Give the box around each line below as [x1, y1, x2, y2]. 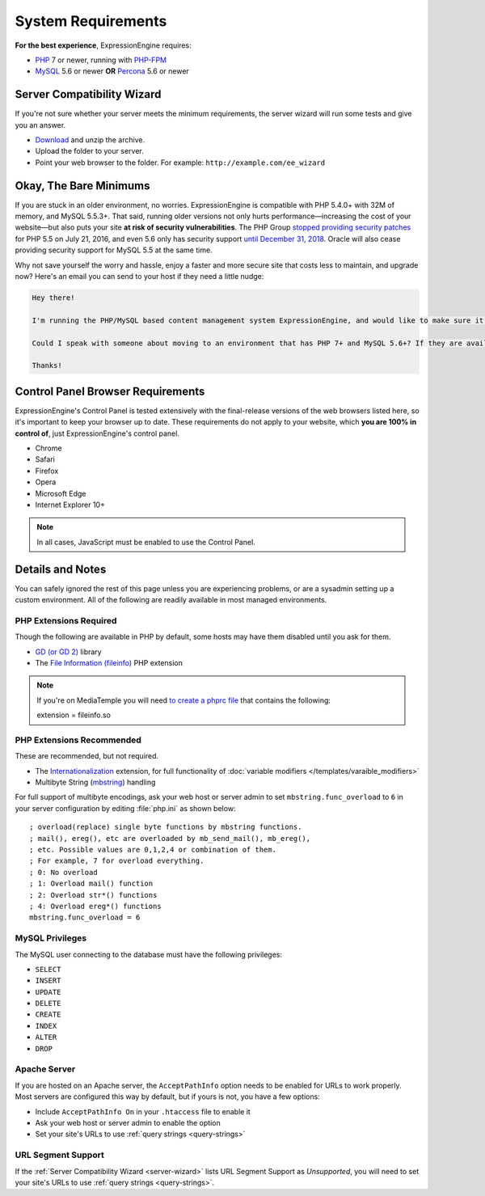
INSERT [35, 976, 61, 986]
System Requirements [15, 12, 167, 30]
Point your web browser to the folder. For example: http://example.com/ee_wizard [35, 158, 326, 167]
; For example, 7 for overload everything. [29, 856, 205, 865]
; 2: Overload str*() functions [29, 890, 158, 899]
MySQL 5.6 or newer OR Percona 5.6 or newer [35, 66, 189, 76]
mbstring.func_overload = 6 [29, 913, 141, 922]
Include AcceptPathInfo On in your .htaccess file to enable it [35, 1106, 251, 1116]
